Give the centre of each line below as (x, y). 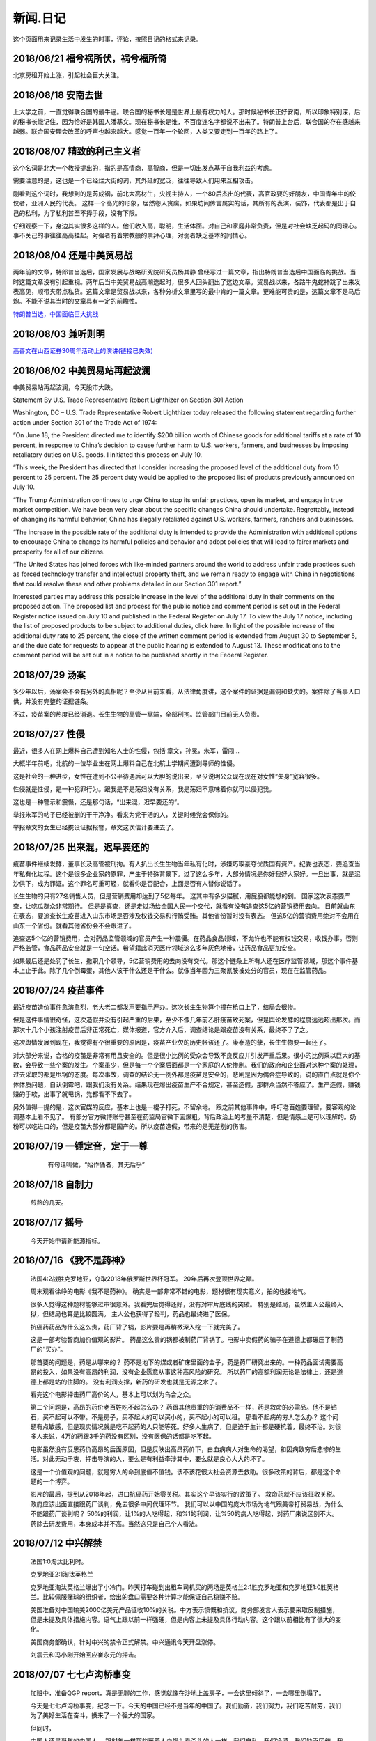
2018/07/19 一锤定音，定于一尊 (80, 1147)
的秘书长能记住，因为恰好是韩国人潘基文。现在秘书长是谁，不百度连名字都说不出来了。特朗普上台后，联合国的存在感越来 (187, 121)
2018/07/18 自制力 (53, 1184)
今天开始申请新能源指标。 (67, 1240)
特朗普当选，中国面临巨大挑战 (56, 314)
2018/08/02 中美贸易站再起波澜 (82, 370)
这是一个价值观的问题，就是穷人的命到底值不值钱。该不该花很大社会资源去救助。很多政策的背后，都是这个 (183, 1471)
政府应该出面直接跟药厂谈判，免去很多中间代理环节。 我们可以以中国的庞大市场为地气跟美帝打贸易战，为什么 (187, 1504)
